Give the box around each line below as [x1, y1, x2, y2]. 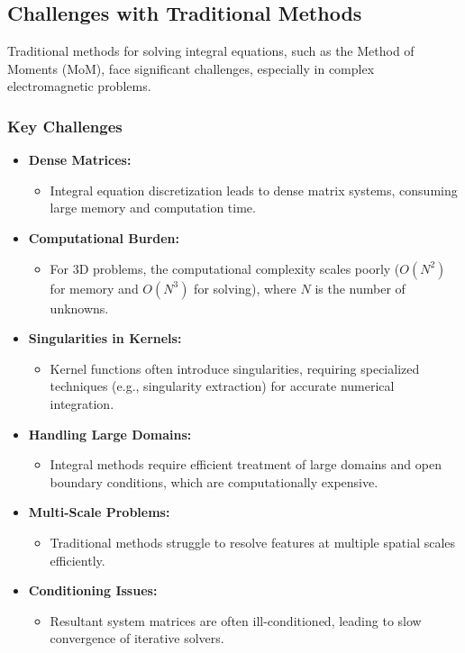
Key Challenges [7, 114, 123, 137]
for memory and [50, 278, 139, 297]
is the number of [315, 278, 406, 297]
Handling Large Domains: [28, 424, 192, 443]
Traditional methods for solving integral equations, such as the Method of [7, 41, 415, 60]
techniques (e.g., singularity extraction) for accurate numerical [50, 376, 395, 395]
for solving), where [194, 278, 296, 297]
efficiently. [50, 550, 105, 569]
